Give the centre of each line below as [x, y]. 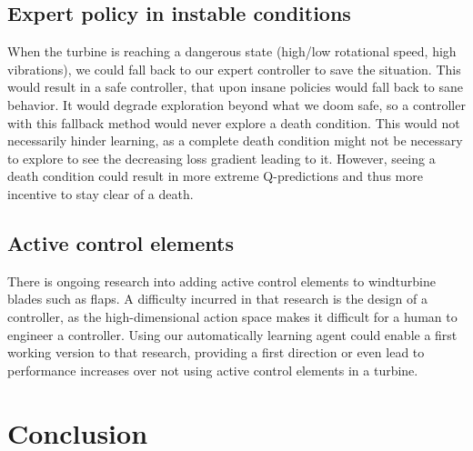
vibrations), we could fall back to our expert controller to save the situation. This [234, 69]
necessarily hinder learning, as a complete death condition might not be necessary [235, 140]
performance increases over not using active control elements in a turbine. [213, 370]
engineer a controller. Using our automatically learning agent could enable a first [232, 334]
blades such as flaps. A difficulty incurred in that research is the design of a [217, 299]
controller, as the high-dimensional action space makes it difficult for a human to [232, 316]
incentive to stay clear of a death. [101, 193]
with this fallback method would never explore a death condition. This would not [234, 122]
